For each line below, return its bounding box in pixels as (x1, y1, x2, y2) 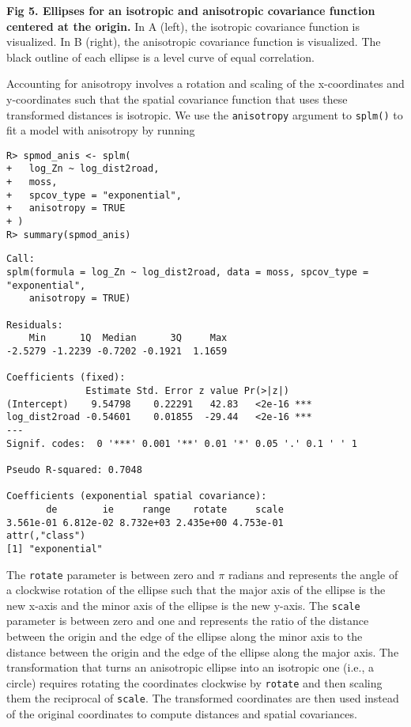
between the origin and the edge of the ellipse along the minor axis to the (6, 628, 363, 644)
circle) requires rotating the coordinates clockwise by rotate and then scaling (6, 674, 383, 691)
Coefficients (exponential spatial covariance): (6, 490, 267, 502)
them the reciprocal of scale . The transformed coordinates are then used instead (6, 690, 399, 706)
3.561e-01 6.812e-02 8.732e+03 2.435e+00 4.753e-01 (6, 517, 284, 528)
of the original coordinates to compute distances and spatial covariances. (6, 706, 357, 722)
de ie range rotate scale (46, 503, 284, 515)
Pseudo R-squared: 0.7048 (6, 464, 142, 475)
